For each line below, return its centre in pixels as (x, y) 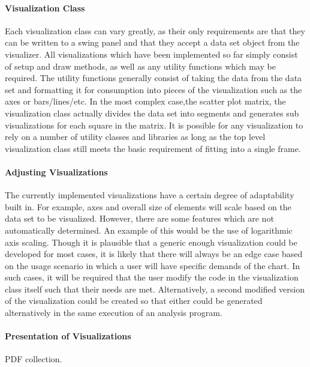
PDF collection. (34, 359)
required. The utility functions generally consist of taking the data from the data (154, 78)
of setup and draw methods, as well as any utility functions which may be (140, 66)
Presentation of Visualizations (68, 336)
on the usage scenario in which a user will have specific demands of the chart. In (153, 265)
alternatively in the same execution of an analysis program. (114, 313)
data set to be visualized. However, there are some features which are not (139, 218)
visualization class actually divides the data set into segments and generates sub (152, 113)
